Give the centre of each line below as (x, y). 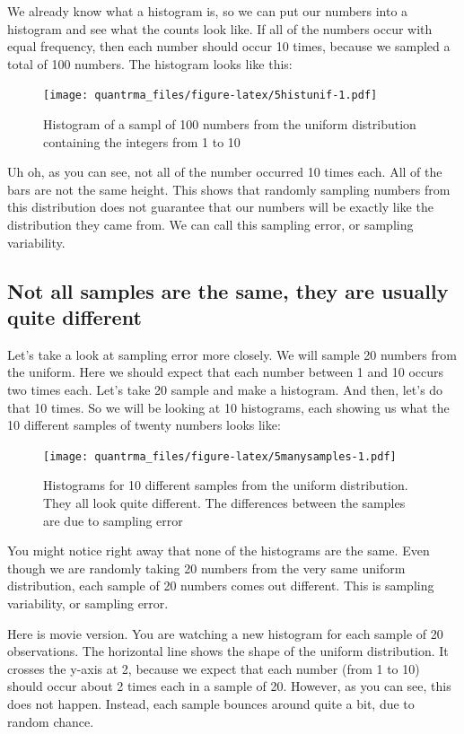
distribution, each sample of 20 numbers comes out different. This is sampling (221, 585)
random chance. (51, 721)
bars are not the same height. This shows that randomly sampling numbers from (229, 189)
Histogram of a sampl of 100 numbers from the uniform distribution (230, 124)
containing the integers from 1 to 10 (142, 141)
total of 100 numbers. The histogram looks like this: (150, 63)
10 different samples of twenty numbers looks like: (144, 425)
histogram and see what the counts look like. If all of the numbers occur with (220, 28)
